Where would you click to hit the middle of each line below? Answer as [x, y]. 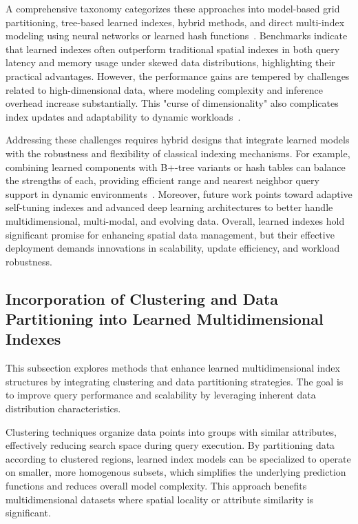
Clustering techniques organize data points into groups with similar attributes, [171, 431]
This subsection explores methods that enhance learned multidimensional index [173, 368]
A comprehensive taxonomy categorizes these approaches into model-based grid [173, 8]
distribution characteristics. [63, 409]
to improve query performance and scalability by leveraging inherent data [161, 395]
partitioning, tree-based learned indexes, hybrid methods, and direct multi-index [175, 22]
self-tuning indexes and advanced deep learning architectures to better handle [169, 207]
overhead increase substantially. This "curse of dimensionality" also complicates [172, 103]
